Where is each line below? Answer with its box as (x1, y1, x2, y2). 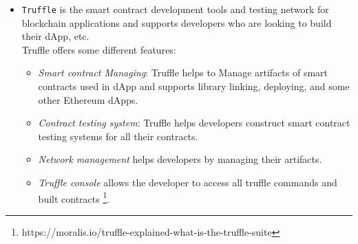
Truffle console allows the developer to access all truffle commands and (38, 175, 337, 189)
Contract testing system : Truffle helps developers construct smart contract (38, 115, 350, 130)
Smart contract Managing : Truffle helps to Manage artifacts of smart (38, 65, 328, 80)
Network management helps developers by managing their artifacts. (38, 152, 322, 166)
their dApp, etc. (21, 29, 89, 43)
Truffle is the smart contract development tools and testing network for (21, 2, 329, 16)
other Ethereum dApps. (38, 92, 138, 107)
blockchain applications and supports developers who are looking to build (21, 15, 332, 30)
